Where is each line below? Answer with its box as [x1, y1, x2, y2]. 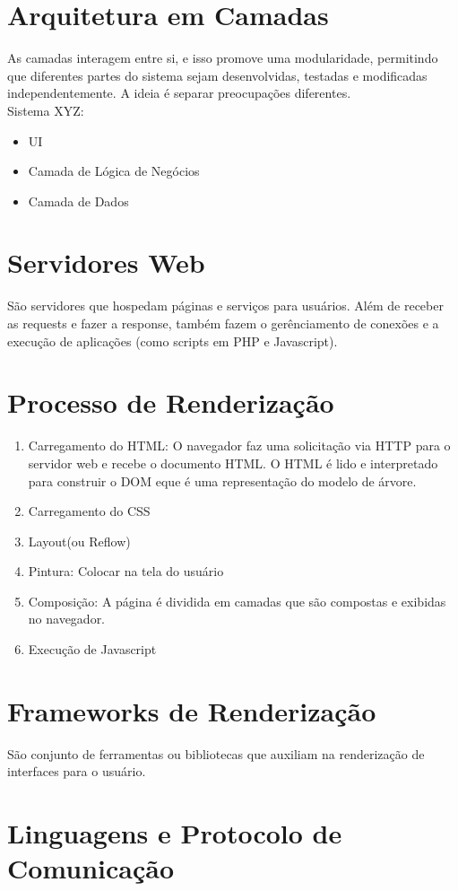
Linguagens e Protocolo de [7, 815, 342, 852]
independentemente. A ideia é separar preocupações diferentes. [7, 83, 351, 102]
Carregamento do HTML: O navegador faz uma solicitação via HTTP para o [28, 436, 451, 455]
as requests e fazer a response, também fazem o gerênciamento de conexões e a [7, 314, 439, 332]
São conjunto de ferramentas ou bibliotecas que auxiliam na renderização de [7, 744, 425, 763]
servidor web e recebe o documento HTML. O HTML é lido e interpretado [28, 453, 438, 472]
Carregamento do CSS [28, 502, 151, 520]
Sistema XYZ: [7, 100, 84, 119]
